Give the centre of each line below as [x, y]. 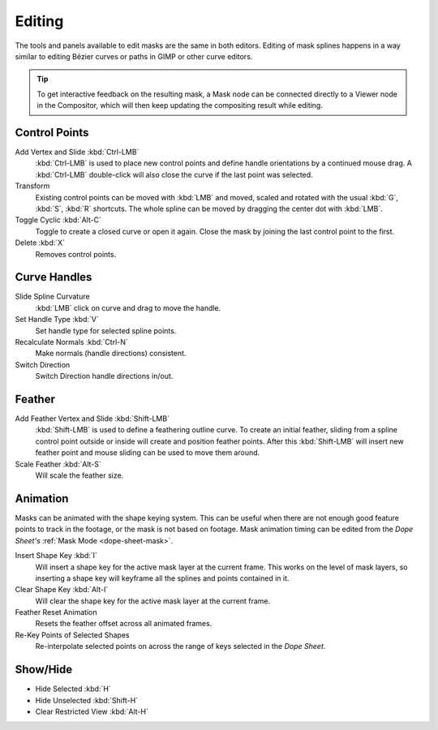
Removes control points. [76, 254]
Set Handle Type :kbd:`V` [57, 320]
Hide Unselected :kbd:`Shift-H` [86, 700]
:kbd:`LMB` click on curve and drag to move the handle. [128, 307]
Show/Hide [44, 670]
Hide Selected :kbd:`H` [73, 689]
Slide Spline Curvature [52, 297]
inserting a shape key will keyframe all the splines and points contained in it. [162, 578]
